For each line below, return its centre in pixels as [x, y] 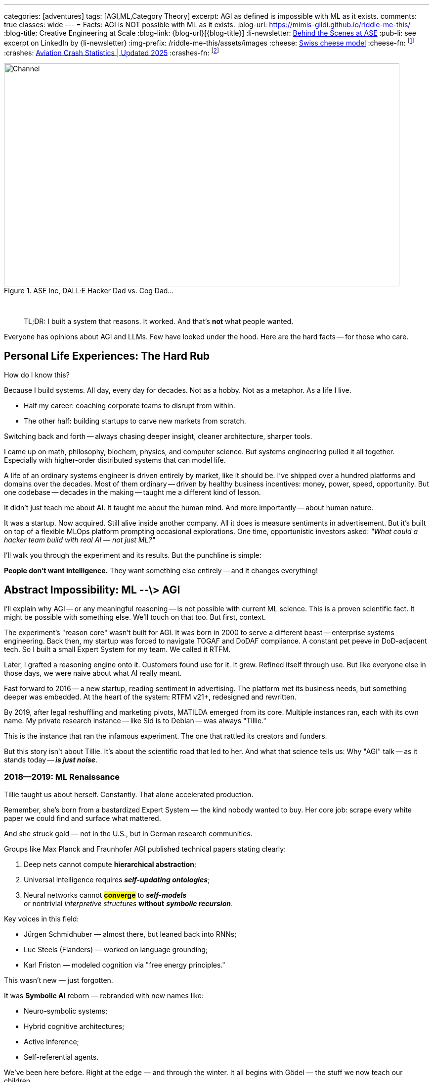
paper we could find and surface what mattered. [83, 818]
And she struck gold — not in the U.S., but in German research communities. [128, 833]
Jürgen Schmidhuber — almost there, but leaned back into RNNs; [130, 934]
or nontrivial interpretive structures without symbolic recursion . [129, 903]
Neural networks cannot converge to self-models [105, 895]
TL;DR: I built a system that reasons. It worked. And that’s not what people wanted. [159, 322]
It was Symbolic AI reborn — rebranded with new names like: [104, 995]
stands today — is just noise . [51, 760]
